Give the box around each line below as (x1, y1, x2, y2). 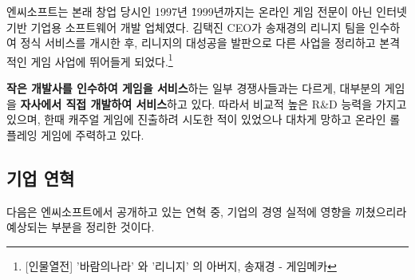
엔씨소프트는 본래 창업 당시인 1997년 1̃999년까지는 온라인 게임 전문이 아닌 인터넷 (6, 3, 407, 19)
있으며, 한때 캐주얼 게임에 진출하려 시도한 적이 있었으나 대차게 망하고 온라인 (6, 111, 386, 128)
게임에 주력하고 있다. (41, 126, 144, 143)
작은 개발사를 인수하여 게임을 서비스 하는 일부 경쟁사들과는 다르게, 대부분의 (6, 80, 381, 97)
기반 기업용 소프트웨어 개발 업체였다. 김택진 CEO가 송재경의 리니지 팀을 (6, 18, 366, 35)
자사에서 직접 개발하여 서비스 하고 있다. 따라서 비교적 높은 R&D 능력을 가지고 (20, 95, 407, 112)
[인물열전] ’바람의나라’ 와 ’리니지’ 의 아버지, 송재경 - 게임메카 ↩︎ (25, 257, 337, 274)
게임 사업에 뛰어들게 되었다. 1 (30, 50, 173, 69)
